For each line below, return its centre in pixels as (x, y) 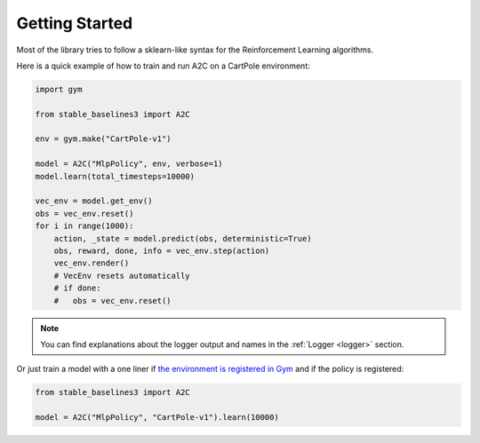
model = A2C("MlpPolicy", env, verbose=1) (129, 164)
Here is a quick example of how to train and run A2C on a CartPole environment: (163, 66)
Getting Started (75, 23)
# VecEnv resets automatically (122, 276)
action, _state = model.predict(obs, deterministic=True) (183, 238)
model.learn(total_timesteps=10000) (115, 176)
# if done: (77, 288)
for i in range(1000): (84, 226)
